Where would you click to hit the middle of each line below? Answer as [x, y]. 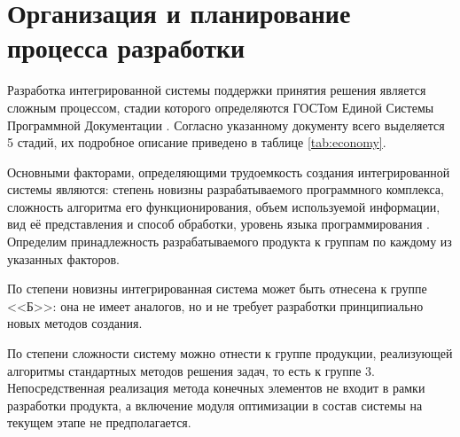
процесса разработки [126, 47]
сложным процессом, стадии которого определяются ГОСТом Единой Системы [221, 107]
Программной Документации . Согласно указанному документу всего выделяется [226, 125]
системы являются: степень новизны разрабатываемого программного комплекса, [226, 189]
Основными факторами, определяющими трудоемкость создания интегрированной [229, 172]
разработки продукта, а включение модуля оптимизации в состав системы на [215, 405]
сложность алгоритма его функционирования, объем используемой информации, [224, 206]
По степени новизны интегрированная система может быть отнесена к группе [217, 289]
